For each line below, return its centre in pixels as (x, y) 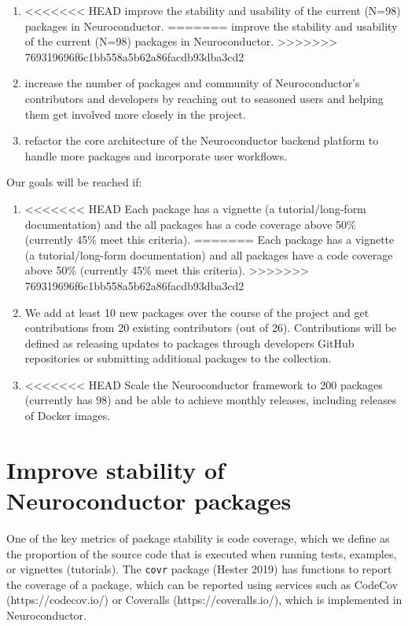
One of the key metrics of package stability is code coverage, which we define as (198, 538)
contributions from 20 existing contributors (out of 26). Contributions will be (211, 328)
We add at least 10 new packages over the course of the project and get (197, 312)
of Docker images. (68, 416)
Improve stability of (116, 469)
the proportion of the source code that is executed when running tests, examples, (202, 553)
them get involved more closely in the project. (135, 114)
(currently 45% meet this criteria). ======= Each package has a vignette (210, 239)
